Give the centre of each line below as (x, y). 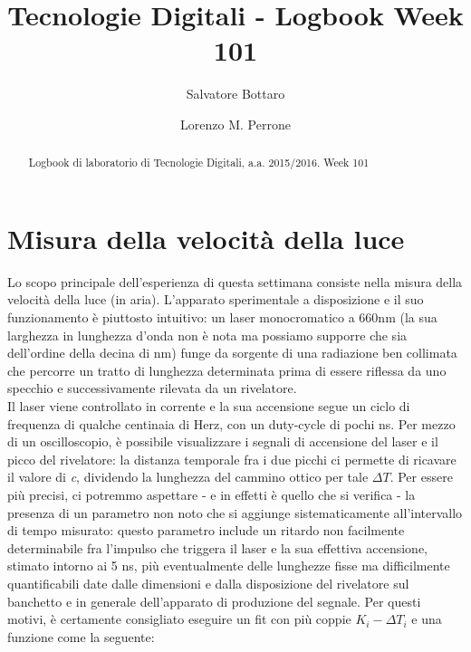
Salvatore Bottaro (235, 94)
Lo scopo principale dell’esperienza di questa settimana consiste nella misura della (235, 281)
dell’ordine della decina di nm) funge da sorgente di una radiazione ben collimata (232, 353)
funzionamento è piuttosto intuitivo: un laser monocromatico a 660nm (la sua (222, 317)
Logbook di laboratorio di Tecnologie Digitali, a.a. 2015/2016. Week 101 (199, 163)
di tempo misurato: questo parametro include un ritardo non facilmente (206, 530)
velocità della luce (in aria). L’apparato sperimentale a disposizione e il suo (216, 299)
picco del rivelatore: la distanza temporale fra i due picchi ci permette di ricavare (232, 459)
